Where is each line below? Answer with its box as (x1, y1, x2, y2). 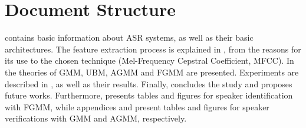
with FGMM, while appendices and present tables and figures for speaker (5, 100, 269, 113)
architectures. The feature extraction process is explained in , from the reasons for (5, 42, 301, 55)
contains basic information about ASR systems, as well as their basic (5, 31, 254, 44)
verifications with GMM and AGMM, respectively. (5, 112, 187, 124)
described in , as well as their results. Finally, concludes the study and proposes (5, 77, 292, 90)
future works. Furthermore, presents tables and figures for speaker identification (5, 89, 293, 101)
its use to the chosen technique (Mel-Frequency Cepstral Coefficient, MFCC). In (5, 54, 294, 67)
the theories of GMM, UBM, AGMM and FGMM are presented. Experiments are (5, 65, 299, 78)
